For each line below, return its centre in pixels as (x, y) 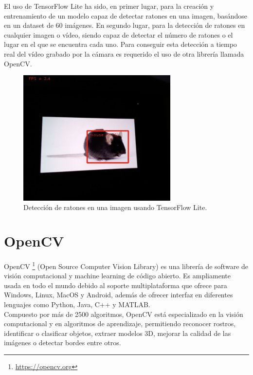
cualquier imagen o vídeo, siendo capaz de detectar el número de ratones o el (118, 34)
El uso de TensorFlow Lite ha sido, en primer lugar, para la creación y (109, 6)
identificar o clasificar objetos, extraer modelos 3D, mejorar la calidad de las (117, 333)
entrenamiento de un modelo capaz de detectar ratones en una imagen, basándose (126, 15)
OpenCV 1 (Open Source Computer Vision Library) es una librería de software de (126, 265)
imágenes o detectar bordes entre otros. (63, 343)
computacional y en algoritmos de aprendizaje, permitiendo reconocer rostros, (120, 323)
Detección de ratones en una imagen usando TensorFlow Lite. (115, 207)
